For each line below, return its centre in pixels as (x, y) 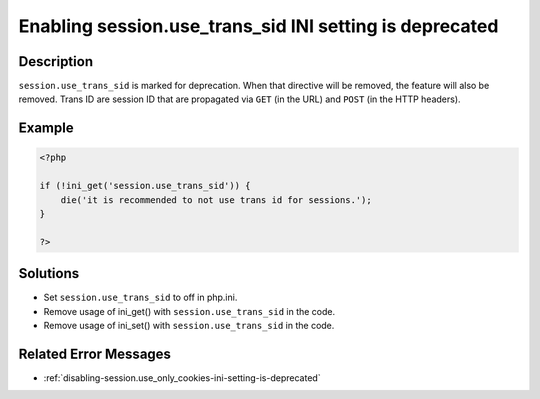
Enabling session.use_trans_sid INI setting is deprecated (258, 26)
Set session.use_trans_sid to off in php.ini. (140, 297)
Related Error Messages (95, 353)
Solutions (49, 273)
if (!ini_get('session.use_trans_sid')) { (145, 186)
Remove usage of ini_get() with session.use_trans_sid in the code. (189, 311)
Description (56, 61)
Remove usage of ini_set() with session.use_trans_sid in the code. (189, 326)
